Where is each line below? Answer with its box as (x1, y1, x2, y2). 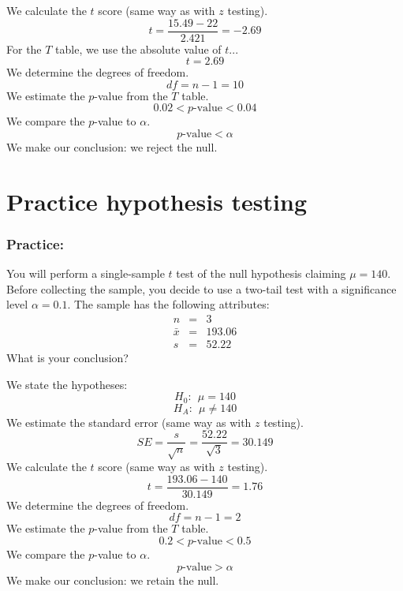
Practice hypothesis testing (6, 185, 308, 217)
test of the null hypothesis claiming (176, 265, 346, 282)
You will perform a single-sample (6, 265, 165, 282)
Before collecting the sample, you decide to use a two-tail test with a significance (6, 280, 397, 297)
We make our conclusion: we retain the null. (6, 571, 219, 588)
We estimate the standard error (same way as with (6, 413, 252, 430)
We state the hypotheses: (6, 376, 128, 392)
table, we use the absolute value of (55, 40, 222, 57)
